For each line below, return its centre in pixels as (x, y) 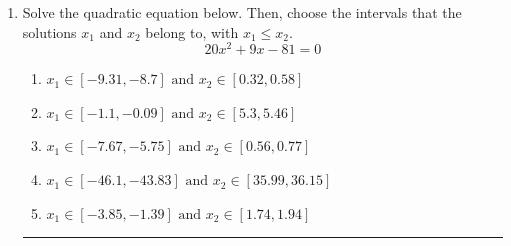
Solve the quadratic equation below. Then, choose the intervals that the (242, 12)
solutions (49, 31)
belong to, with (192, 31)
